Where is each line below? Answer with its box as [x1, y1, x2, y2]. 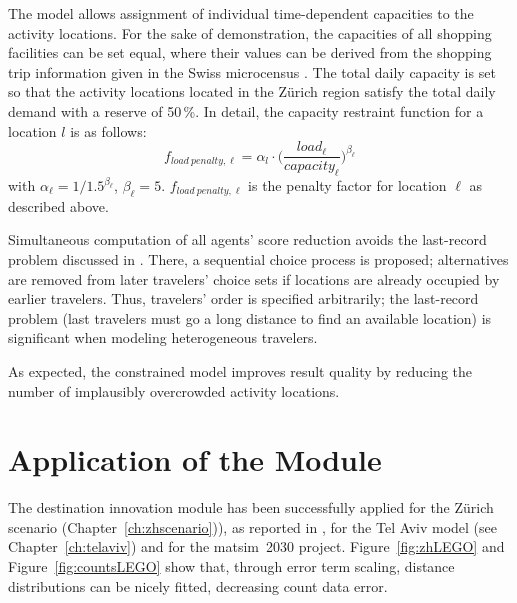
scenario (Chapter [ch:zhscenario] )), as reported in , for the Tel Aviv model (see [8, 516, 498, 537]
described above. [8, 195, 109, 216]
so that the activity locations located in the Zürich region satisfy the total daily [8, 81, 496, 102]
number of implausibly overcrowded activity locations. [8, 380, 340, 401]
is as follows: [70, 120, 147, 141]
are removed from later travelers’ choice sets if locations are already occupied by [8, 268, 500, 289]
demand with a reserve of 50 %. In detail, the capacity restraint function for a [8, 100, 484, 121]
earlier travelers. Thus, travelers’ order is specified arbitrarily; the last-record [8, 288, 479, 309]
